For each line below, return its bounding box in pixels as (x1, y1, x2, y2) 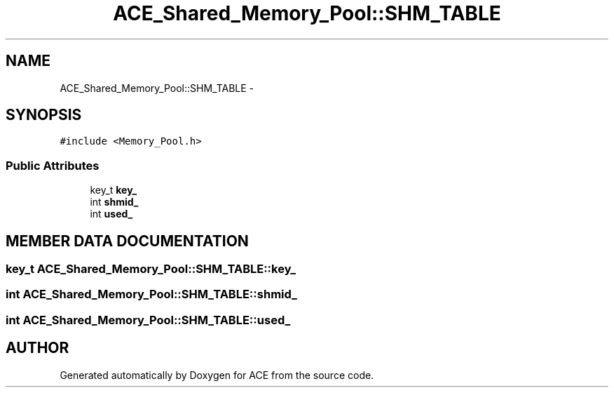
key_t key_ (90, 184, 137, 196)
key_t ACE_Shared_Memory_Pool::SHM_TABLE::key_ (6, 262, 296, 277)
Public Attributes (6, 158, 100, 173)
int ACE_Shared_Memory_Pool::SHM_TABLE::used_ (6, 312, 291, 327)
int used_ (90, 208, 133, 220)
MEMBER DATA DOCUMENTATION (6, 232, 249, 250)
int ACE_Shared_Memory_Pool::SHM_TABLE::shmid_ (6, 287, 297, 302)
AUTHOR (6, 339, 69, 357)
